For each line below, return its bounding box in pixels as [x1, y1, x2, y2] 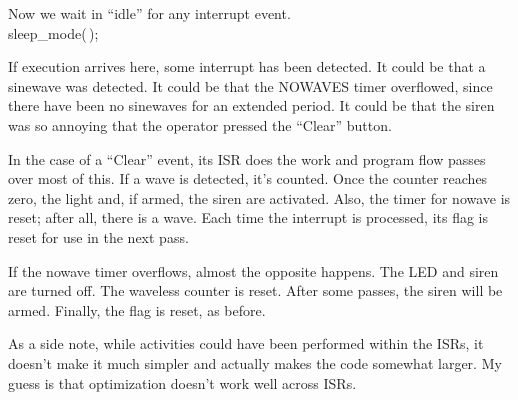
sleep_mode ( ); [8, 22, 99, 43]
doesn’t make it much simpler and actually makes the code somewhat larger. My [8, 352, 502, 373]
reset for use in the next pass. [8, 226, 189, 247]
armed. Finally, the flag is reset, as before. [8, 299, 266, 320]
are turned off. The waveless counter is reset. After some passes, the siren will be [8, 280, 503, 301]
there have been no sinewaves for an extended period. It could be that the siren [8, 95, 495, 116]
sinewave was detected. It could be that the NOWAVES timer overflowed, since [8, 75, 493, 96]
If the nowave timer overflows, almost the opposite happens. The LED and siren [8, 260, 499, 281]
